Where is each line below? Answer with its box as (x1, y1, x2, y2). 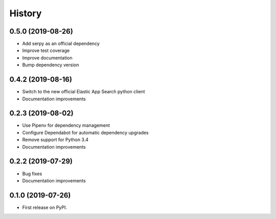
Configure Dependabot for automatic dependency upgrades (22, 129, 149, 135)
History (9, 8, 42, 19)
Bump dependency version (22, 62, 79, 68)
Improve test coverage (22, 47, 70, 53)
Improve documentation (22, 54, 73, 61)
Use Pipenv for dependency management (22, 122, 110, 128)
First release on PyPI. (22, 204, 67, 210)
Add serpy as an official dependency (22, 41, 100, 47)
